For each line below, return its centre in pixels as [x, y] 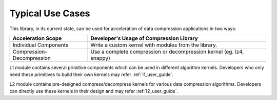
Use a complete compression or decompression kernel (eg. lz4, [167, 52]
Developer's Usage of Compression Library [144, 38]
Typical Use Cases [50, 13]
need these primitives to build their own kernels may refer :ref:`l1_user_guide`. [92, 74]
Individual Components [41, 45]
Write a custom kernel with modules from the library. [154, 45]
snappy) [100, 58]
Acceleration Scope [37, 38]
